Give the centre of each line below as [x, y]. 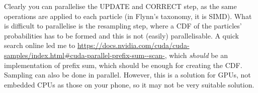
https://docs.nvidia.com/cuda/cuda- [133, 45]
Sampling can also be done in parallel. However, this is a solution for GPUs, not [127, 75]
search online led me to [40, 45]
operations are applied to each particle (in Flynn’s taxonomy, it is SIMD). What [128, 16]
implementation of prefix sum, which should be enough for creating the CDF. [123, 65]
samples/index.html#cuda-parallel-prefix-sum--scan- [84, 55]
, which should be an [196, 55]
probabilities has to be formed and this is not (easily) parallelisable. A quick [121, 35]
